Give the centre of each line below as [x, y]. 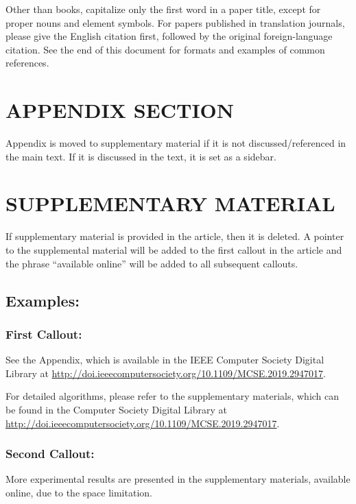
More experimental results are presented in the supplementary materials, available [178, 479]
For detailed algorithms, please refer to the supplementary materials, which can [173, 396]
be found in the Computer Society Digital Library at [116, 409]
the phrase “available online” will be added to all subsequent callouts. [152, 263]
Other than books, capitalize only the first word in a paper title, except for [163, 9]
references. [27, 63]
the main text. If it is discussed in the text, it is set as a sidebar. [141, 156]
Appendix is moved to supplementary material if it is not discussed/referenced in [176, 143]
